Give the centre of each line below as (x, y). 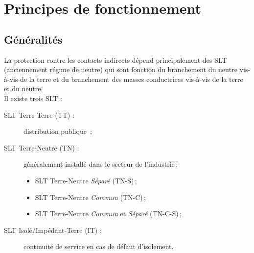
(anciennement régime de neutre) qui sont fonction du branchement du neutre (121, 69)
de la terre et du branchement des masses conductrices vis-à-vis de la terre (132, 79)
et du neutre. (23, 89)
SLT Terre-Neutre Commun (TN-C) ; (90, 197)
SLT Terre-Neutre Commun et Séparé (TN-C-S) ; (108, 214)
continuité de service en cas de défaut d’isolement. (99, 246)
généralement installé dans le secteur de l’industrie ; (101, 164)
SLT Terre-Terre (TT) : (39, 114)
